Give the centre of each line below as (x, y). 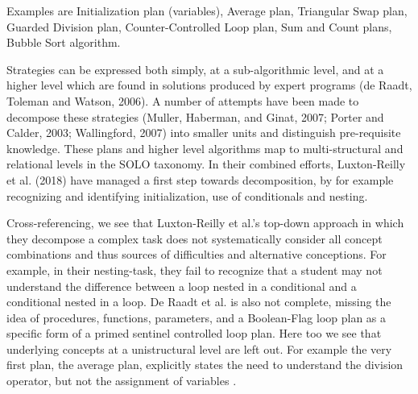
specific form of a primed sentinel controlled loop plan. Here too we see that (194, 333)
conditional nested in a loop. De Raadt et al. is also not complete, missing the (199, 302)
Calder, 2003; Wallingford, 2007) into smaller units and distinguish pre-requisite (204, 133)
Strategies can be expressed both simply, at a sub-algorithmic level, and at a (195, 69)
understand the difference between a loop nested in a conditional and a (182, 286)
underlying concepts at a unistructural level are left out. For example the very (199, 348)
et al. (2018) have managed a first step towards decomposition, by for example (200, 179)
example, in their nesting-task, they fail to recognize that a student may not (195, 270)
